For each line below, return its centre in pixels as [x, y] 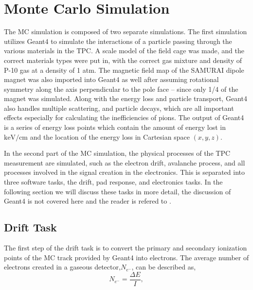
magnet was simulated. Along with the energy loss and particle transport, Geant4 [126, 98]
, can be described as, [164, 267]
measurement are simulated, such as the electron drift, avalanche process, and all [125, 162]
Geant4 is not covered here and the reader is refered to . [88, 201]
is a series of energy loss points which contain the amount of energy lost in [115, 127]
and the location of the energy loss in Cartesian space [110, 136]
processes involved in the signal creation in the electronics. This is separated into [125, 172]
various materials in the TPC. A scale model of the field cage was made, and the [124, 51]
